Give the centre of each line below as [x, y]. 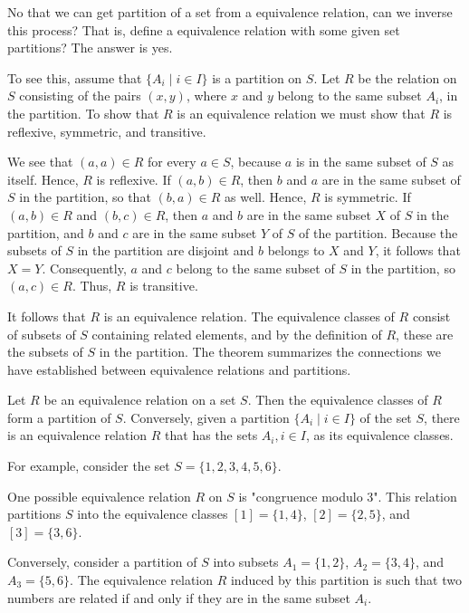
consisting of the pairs [80, 96]
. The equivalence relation [141, 580]
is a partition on [257, 77]
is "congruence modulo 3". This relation [348, 496]
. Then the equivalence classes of [338, 400]
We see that [40, 162]
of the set [386, 417]
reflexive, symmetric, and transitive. [107, 131]
